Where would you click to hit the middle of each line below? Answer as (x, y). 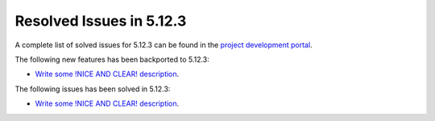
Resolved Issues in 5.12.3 (101, 21)
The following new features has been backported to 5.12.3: (112, 59)
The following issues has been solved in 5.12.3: (93, 89)
